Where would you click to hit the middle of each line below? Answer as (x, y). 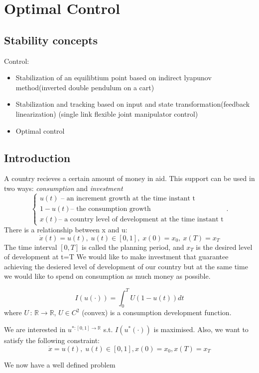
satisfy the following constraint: (52, 340)
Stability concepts (51, 40)
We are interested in (35, 329)
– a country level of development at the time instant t (141, 219)
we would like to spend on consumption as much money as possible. (107, 276)
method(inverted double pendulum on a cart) (85, 87)
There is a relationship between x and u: (66, 230)
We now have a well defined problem (60, 364)
